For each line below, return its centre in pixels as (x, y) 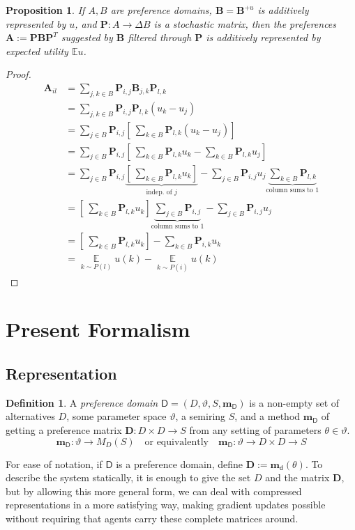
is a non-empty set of (294, 402)
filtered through (160, 37)
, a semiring (201, 416)
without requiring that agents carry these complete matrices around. (152, 519)
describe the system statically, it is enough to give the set (128, 477)
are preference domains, (161, 10)
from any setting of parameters (255, 430)
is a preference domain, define (179, 463)
